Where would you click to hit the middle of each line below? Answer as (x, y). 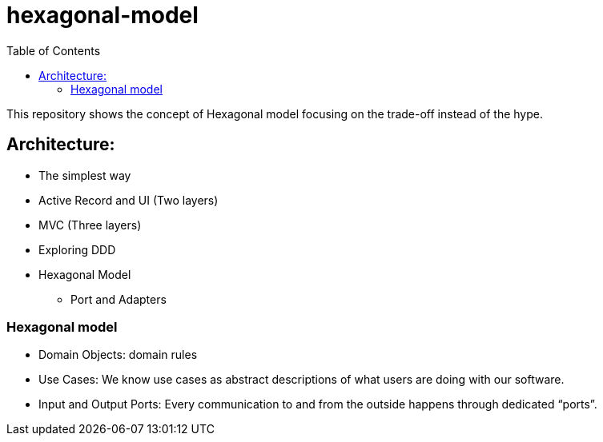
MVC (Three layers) (90, 225)
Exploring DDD (77, 249)
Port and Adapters (119, 299)
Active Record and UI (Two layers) (129, 200)
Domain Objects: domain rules (118, 355)
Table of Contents (54, 50)
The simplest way (85, 175)
